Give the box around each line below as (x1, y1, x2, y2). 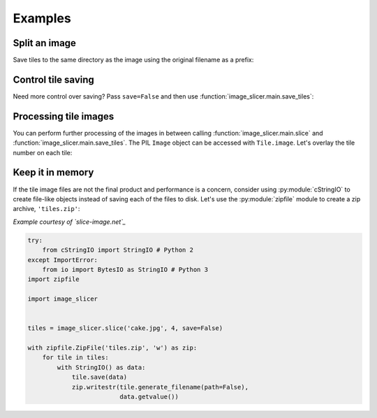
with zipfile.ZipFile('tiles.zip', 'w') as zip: (27, 344, 198, 352)
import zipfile (27, 275, 80, 283)
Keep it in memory (13, 166, 94, 178)
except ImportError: (27, 256, 98, 264)
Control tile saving (13, 73, 94, 85)
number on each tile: (13, 148, 73, 157)
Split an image (13, 37, 77, 49)
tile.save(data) (71, 373, 128, 381)
